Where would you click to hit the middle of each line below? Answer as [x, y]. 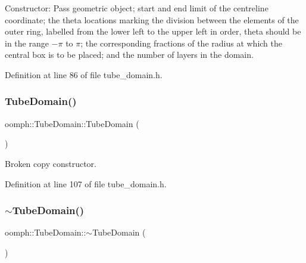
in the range [27, 43]
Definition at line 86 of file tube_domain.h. [84, 74]
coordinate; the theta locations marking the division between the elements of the [152, 19]
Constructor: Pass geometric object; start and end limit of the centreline [137, 8]
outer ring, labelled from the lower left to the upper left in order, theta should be [153, 31]
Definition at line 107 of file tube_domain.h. [86, 183]
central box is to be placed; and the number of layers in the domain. [129, 55]
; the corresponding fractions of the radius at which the [182, 43]
